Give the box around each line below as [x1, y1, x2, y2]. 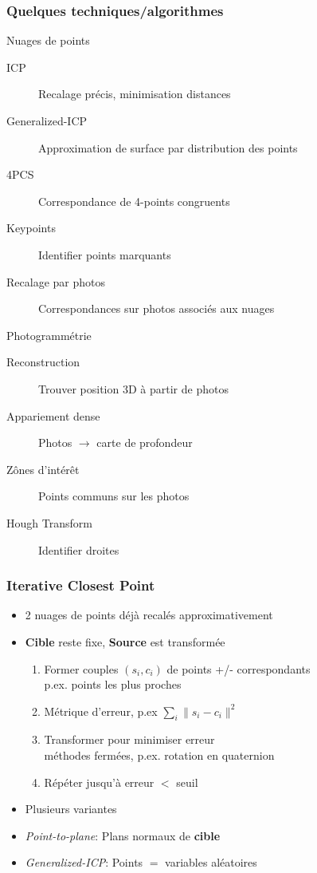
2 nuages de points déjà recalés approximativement [25, 606, 273, 623]
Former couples [44, 660, 119, 677]
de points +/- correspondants [166, 660, 311, 677]
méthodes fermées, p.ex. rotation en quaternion [44, 747, 275, 764]
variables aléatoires [165, 854, 257, 871]
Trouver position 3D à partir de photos [38, 380, 229, 397]
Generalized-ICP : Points [25, 854, 143, 871]
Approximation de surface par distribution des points [38, 139, 298, 156]
